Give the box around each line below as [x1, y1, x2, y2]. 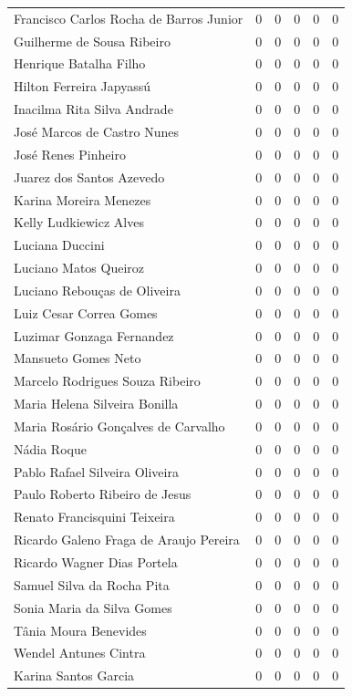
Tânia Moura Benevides [14, 620, 147, 639]
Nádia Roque [14, 439, 87, 458]
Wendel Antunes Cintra [14, 643, 146, 662]
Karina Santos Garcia [14, 666, 135, 685]
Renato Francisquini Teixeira [14, 507, 175, 526]
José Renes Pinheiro [14, 144, 126, 163]
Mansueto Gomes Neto [14, 348, 141, 368]
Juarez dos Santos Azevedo [14, 167, 165, 186]
